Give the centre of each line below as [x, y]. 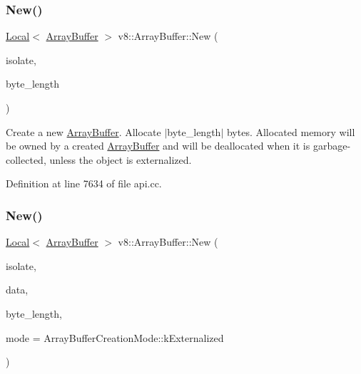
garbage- [332, 146]
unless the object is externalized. [121, 159]
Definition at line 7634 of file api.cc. [84, 183]
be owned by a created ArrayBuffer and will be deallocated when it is [158, 146]
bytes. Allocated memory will [291, 131]
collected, [26, 159]
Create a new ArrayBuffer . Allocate [83, 131]
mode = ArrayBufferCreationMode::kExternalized [115, 337]
